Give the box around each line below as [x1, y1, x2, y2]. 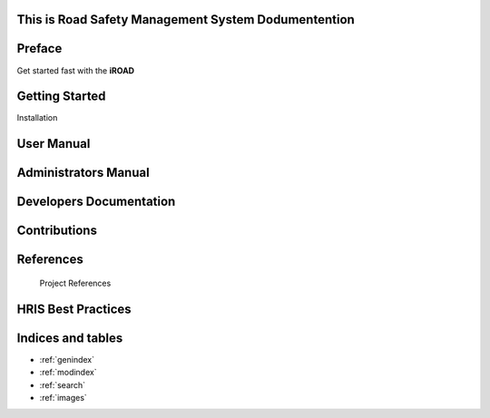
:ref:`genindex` [39, 354, 95, 365]
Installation [16, 112, 58, 123]
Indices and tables [16, 330, 123, 345]
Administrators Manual [16, 165, 150, 180]
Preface [16, 41, 63, 56]
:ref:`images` [39, 393, 88, 403]
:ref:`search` [39, 379, 86, 390]
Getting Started [16, 89, 106, 104]
